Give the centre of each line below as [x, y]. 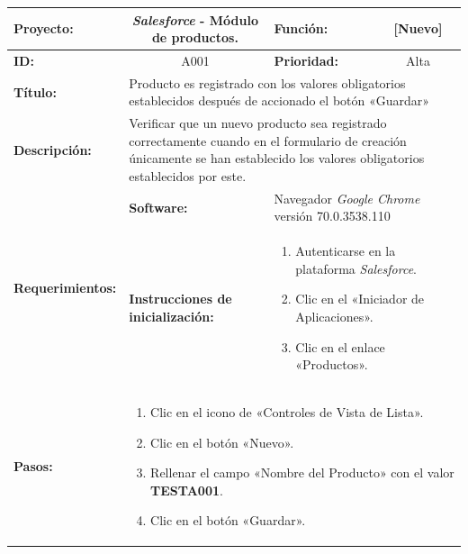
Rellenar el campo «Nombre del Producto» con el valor [302, 472]
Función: [301, 28]
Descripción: [53, 149]
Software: [158, 207]
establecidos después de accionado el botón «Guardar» [279, 100]
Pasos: [33, 466]
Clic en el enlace [340, 346]
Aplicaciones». [334, 317]
